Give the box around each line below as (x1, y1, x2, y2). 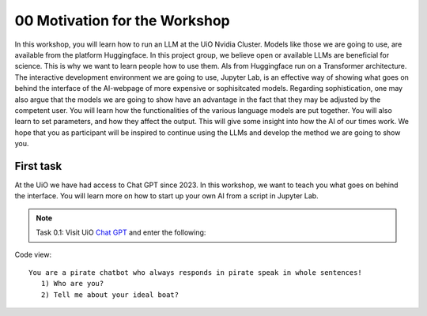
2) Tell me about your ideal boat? (40, 290, 179, 299)
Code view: (14, 250, 51, 259)
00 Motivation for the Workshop (14, 12, 230, 29)
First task (14, 159, 62, 173)
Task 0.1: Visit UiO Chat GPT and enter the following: (36, 228, 206, 237)
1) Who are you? (40, 279, 104, 288)
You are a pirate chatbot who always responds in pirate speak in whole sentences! (28, 268, 363, 276)
